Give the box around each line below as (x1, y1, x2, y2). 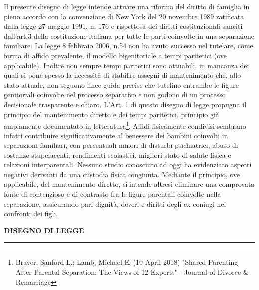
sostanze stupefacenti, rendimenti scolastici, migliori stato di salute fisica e (4, 149, 231, 160)
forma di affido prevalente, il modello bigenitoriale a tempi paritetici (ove (4, 50, 227, 60)
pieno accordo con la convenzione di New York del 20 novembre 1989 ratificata (4, 11, 244, 21)
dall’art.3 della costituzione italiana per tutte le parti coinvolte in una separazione (4, 30, 255, 41)
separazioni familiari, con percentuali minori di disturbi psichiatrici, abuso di (4, 140, 238, 150)
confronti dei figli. (4, 208, 58, 219)
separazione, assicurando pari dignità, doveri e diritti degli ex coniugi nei (4, 198, 226, 209)
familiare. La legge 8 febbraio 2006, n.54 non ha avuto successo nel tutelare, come (4, 40, 253, 51)
